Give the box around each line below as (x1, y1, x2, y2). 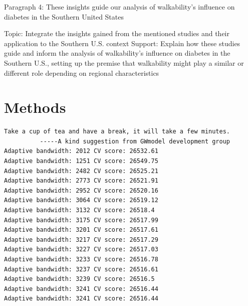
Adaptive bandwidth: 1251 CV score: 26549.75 (4, 158, 158, 165)
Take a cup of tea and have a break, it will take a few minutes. (4, 128, 230, 135)
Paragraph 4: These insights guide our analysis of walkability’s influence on (4, 2, 235, 12)
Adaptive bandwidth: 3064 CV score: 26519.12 (4, 197, 158, 204)
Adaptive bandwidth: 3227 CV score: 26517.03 (4, 246, 158, 253)
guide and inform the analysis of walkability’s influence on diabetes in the (4, 48, 230, 58)
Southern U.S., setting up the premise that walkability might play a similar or (4, 57, 244, 68)
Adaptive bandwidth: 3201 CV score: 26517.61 (4, 226, 158, 234)
